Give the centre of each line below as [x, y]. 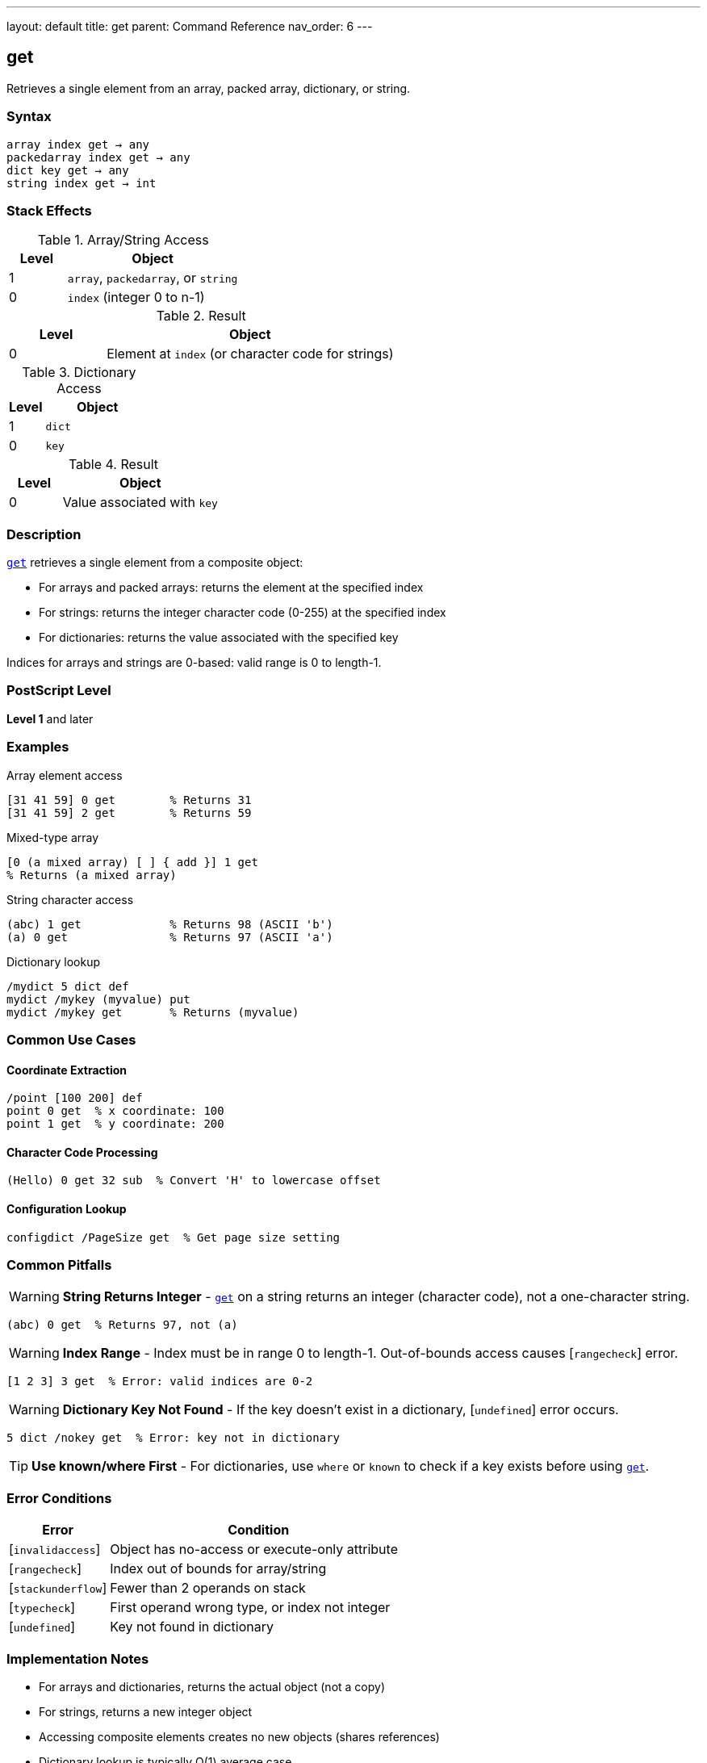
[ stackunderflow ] [58, 1588]
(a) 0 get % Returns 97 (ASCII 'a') [170, 937]
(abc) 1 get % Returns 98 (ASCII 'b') [170, 924]
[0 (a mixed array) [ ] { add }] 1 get [132, 862]
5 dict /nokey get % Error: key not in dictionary [174, 1438]
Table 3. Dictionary [79, 373]
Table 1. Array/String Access [123, 240]
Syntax [29, 117]
